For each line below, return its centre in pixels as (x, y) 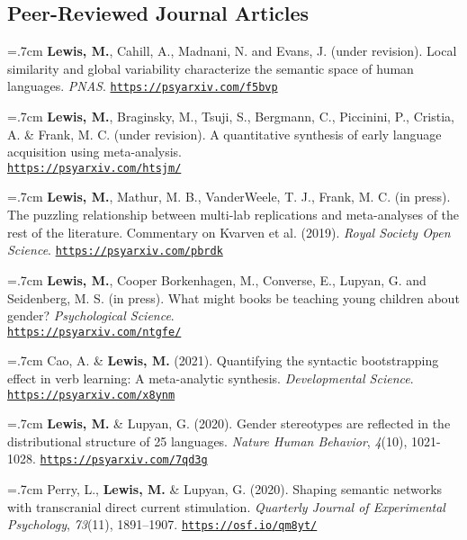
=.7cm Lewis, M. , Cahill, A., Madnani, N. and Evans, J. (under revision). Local (232, 51)
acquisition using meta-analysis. (94, 152)
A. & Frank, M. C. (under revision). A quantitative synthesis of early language (225, 134)
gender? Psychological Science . (91, 315)
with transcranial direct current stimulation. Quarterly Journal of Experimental (226, 506)
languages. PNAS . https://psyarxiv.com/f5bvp (143, 86)
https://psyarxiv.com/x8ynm (91, 395)
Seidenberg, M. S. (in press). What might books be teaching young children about (233, 297)
